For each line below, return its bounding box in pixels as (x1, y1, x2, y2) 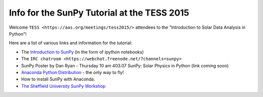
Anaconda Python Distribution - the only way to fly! (21, 69, 124, 75)
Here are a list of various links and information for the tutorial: (9, 40, 132, 46)
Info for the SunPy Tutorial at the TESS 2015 (9, 7, 189, 18)
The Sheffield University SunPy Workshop (21, 83, 106, 89)
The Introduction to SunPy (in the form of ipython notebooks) (21, 49, 144, 55)
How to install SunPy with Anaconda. (21, 76, 95, 82)
